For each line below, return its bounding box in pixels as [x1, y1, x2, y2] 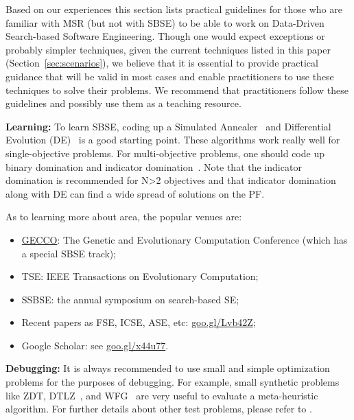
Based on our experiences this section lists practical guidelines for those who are [5, 2, 342, 16]
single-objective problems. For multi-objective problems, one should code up [5, 145, 324, 160]
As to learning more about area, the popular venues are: [5, 209, 242, 224]
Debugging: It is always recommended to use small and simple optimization [5, 361, 330, 375]
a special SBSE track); [21, 246, 117, 260]
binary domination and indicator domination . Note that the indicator [5, 159, 302, 174]
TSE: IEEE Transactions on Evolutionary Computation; [21, 269, 259, 283]
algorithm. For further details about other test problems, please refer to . [5, 401, 312, 416]
